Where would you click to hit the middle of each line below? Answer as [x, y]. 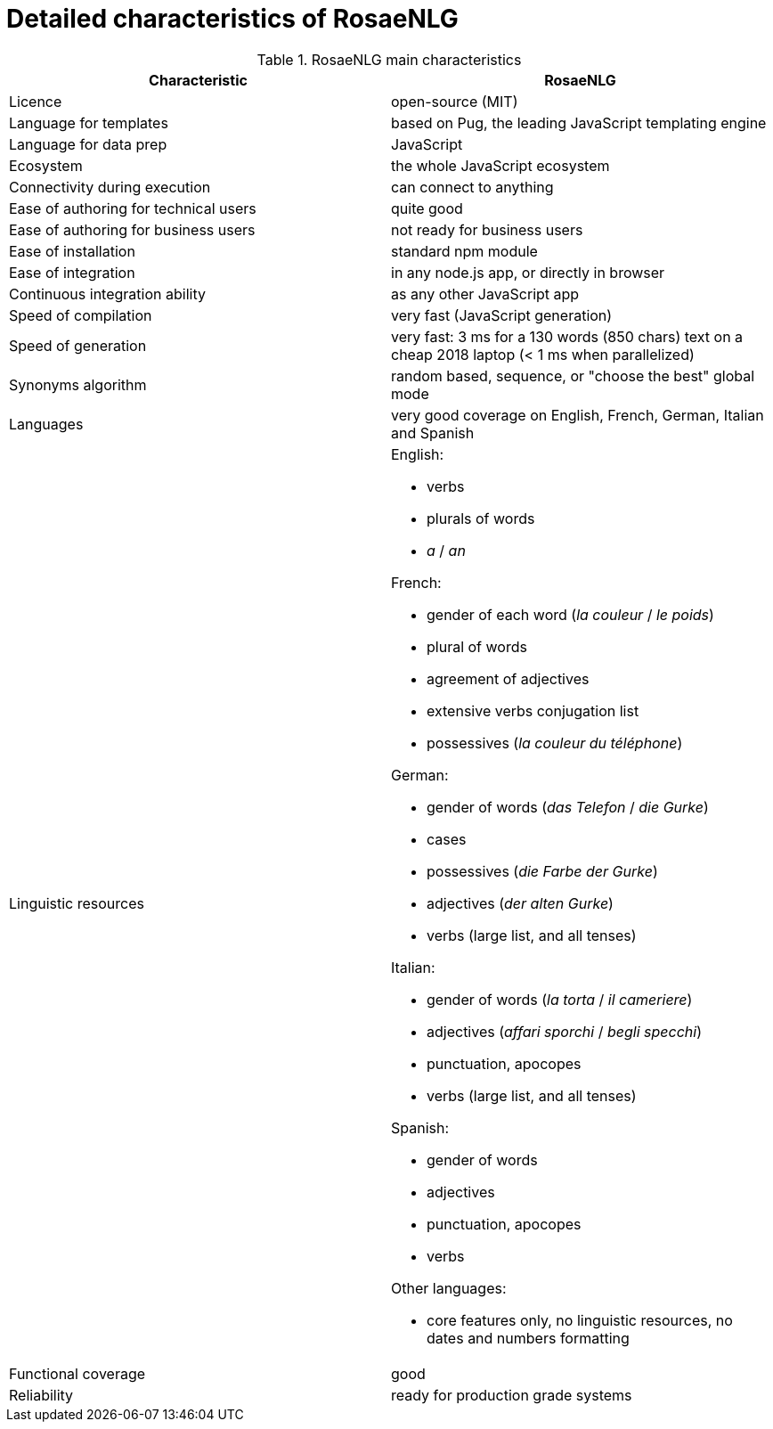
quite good [427, 208]
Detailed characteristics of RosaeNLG [232, 19]
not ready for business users [487, 229]
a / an [446, 550]
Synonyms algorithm [78, 384]
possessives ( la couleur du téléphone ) [555, 743]
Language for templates [89, 122]
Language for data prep [88, 144]
